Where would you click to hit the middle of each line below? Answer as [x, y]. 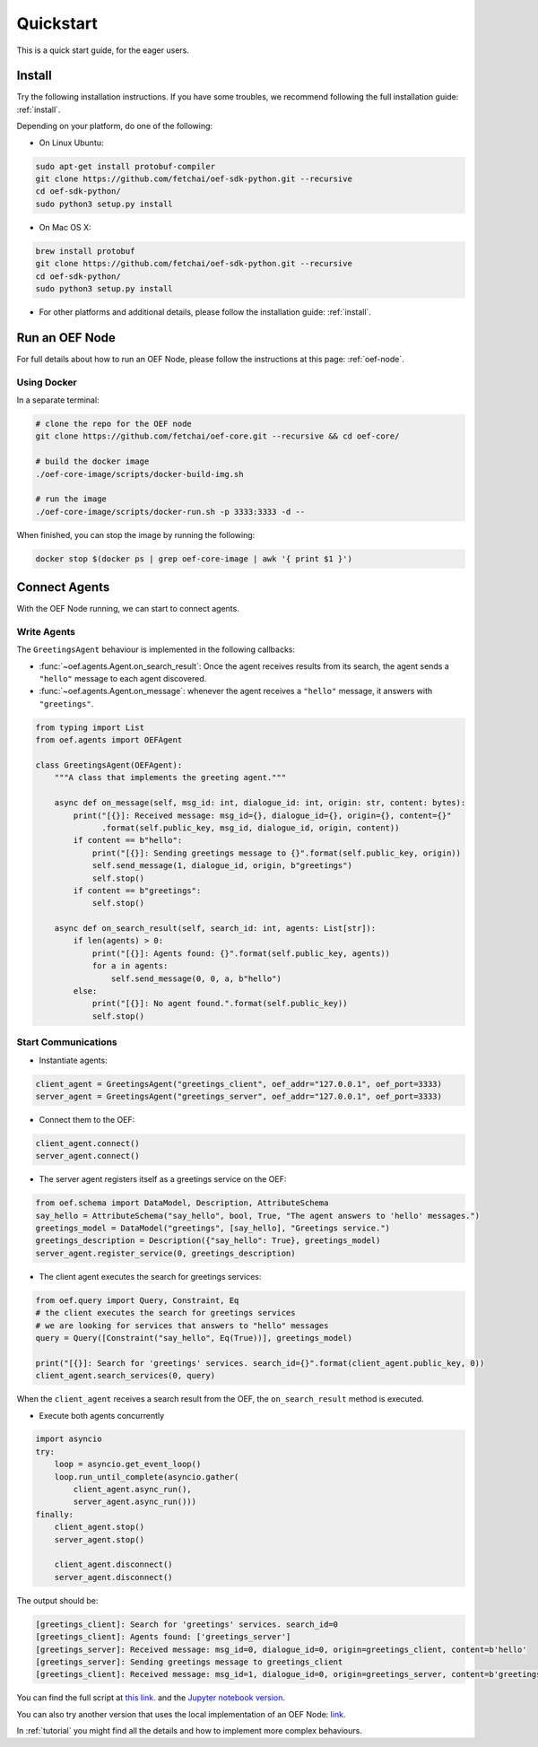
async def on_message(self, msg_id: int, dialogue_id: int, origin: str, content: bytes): [260, 803]
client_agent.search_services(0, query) [125, 1376]
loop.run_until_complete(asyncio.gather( [147, 1477]
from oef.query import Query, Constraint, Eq [137, 1300]
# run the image [71, 499]
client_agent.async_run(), [132, 1490]
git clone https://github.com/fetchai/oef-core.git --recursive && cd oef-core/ [217, 436]
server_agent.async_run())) [135, 1502]
